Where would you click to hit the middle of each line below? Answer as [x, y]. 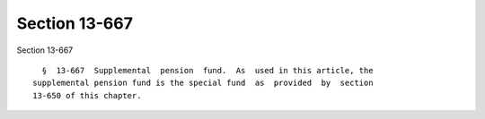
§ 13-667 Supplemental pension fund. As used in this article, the [207, 70]
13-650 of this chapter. [87, 95]
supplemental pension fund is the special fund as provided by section [203, 83]
